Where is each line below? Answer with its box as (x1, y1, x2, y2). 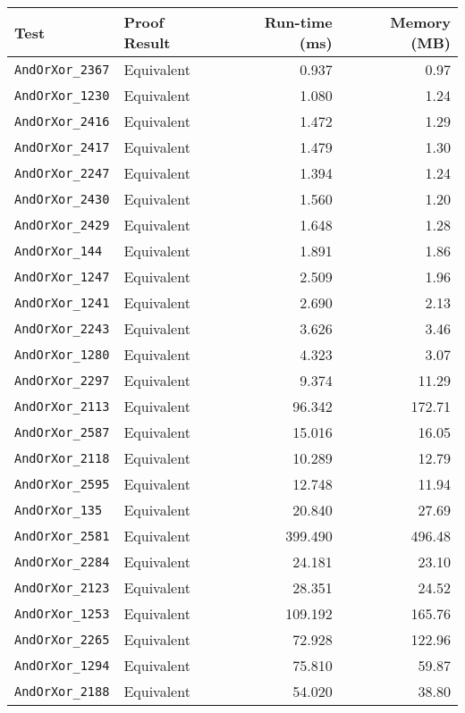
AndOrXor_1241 (14, 295, 110, 310)
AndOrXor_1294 (14, 658, 110, 673)
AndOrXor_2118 (14, 450, 110, 466)
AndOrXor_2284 (14, 554, 110, 569)
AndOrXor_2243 (14, 321, 110, 336)
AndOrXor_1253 (14, 606, 110, 621)
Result (123, 32, 171, 53)
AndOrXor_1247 (14, 269, 110, 284)
